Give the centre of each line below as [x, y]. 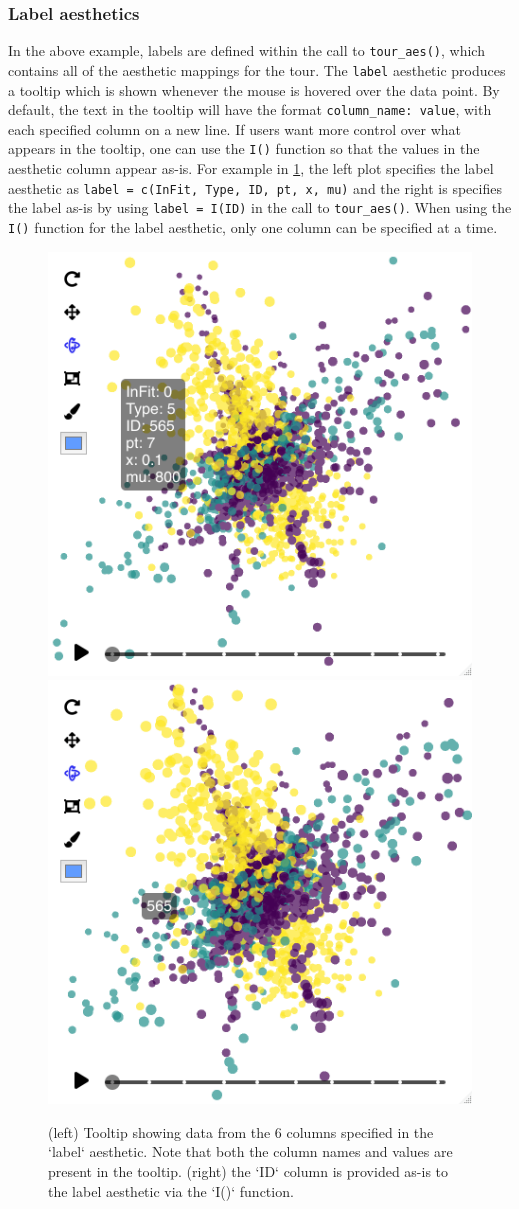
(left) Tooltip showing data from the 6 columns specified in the [241, 1131]
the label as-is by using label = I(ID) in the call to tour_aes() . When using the [260, 207]
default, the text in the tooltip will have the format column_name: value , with [250, 109]
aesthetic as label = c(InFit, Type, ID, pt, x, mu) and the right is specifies [255, 187]
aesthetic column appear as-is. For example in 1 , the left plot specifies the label [251, 168]
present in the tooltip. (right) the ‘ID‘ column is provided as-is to [248, 1170]
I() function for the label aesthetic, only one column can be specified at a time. [253, 226]
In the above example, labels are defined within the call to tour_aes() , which [246, 50]
